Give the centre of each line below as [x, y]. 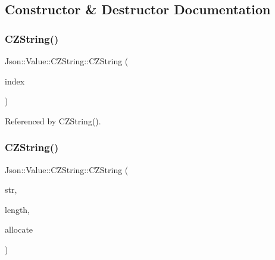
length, [18, 209]
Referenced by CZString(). [53, 120]
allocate [19, 229]
